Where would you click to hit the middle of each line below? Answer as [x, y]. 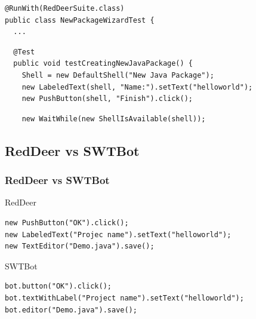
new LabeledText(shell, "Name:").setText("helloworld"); [137, 87]
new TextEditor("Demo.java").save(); [80, 246]
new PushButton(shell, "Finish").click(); [107, 99]
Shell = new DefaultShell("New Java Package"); [118, 75]
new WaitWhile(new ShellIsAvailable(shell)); [114, 119]
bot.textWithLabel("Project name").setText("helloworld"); [124, 298]
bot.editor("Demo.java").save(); [71, 310]
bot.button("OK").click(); [58, 286]
